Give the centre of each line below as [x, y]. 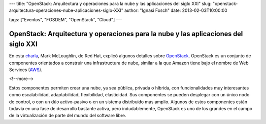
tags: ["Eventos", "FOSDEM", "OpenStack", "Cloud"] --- [66, 19]
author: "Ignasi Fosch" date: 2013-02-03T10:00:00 [176, 10]
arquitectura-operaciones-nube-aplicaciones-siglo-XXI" [66, 10]
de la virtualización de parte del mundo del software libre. [68, 116]
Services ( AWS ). [26, 70]
